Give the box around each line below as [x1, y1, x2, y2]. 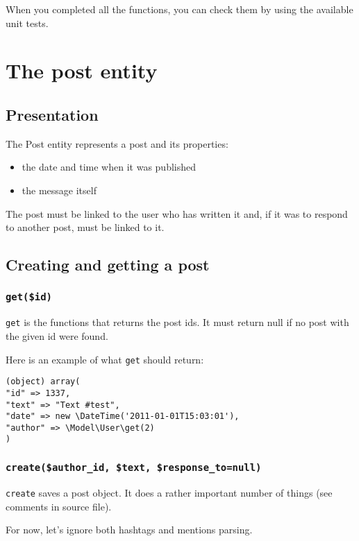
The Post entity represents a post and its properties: [6, 136, 228, 151]
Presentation [6, 103, 99, 125]
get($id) [6, 291, 52, 303]
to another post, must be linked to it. [6, 220, 165, 234]
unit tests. [6, 15, 49, 30]
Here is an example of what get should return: [6, 352, 204, 366]
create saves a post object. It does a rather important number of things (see [6, 485, 333, 499]
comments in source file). [6, 499, 112, 513]
